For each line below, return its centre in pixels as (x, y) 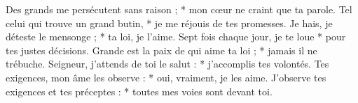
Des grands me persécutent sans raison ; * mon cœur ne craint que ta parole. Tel (179, 9)
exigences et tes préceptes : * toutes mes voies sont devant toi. (139, 91)
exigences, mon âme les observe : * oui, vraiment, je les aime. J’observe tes (166, 77)
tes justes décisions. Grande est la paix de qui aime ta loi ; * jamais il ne (161, 50)
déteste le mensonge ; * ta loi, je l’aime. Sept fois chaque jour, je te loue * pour (176, 37)
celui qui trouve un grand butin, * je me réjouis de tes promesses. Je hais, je (169, 23)
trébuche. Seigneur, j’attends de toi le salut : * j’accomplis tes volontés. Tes (167, 64)
